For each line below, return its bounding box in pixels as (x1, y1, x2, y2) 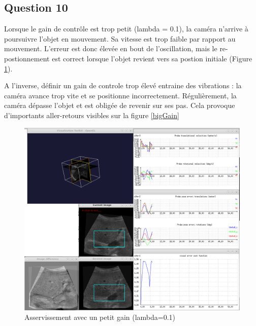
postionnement (4, 53, 50, 63)
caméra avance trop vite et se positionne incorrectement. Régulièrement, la (4, 90, 237, 100)
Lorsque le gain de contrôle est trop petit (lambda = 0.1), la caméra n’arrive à (4, 23, 248, 34)
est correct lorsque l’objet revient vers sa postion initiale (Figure (52, 53, 252, 63)
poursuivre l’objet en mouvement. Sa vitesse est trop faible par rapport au (4, 33, 236, 44)
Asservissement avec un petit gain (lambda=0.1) (24, 312, 176, 322)
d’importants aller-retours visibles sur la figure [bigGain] (4, 110, 179, 120)
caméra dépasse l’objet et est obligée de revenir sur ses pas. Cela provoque (4, 100, 235, 111)
